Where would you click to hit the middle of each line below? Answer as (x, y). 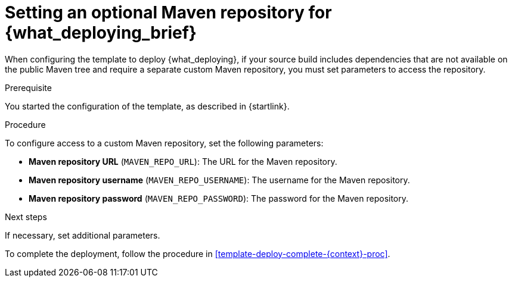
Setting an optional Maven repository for (168, 12)
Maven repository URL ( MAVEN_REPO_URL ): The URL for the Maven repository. (183, 161)
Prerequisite (28, 87)
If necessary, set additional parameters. (83, 235)
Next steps (26, 217)
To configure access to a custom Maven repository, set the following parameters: (164, 143)
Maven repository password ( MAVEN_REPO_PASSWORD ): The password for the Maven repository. (219, 198)
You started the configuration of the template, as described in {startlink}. (147, 106)
